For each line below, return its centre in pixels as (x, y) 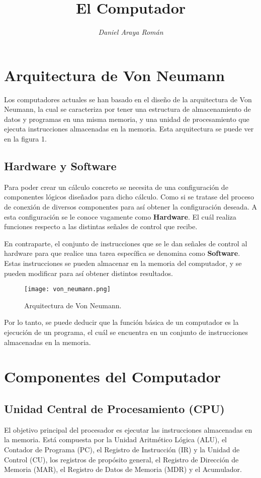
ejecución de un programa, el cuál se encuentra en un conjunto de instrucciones (126, 332)
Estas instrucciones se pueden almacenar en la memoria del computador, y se (123, 263)
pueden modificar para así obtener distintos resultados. (89, 273)
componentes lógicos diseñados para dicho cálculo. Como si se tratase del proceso (129, 197)
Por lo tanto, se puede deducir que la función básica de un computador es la (121, 322)
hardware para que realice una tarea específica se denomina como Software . (122, 253)
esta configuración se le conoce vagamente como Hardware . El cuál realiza (120, 216)
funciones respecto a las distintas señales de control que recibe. (101, 226)
